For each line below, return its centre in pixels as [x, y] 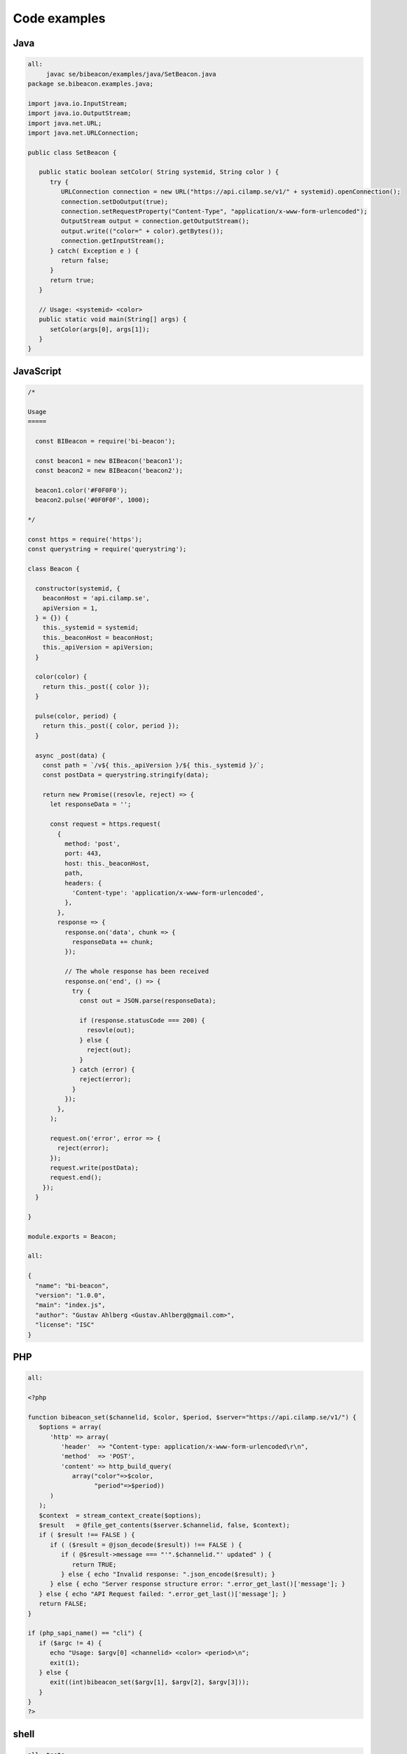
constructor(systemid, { [78, 588]
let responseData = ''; [91, 804]
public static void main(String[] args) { [113, 320]
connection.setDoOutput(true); [114, 201]
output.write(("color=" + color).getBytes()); [142, 231]
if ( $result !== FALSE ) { [87, 1535]
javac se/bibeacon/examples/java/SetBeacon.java [131, 74]
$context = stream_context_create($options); [120, 1515]
